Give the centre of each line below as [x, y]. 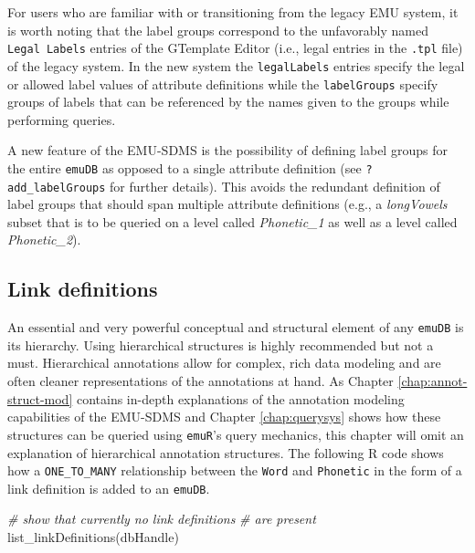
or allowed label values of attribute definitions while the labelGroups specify [223, 83]
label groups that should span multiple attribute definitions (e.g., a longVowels [227, 204]
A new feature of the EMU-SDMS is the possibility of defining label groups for [227, 150]
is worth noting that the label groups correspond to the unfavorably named [218, 30]
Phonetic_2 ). [44, 240]
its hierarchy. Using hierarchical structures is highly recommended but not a [221, 344]
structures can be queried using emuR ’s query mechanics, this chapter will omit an [236, 434]
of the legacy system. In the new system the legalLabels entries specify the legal [236, 65]
